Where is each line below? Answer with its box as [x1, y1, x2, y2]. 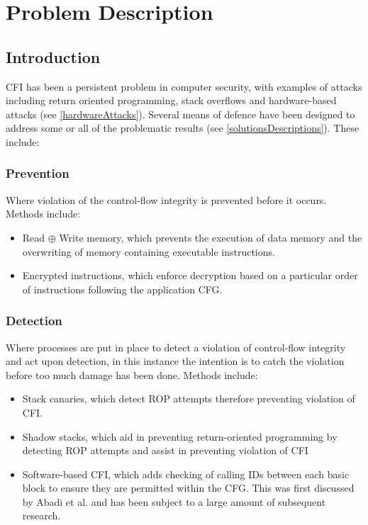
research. [22, 508, 61, 523]
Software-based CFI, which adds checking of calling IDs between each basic [22, 466, 350, 481]
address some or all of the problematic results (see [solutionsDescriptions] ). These [6, 120, 359, 135]
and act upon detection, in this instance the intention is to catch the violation [6, 354, 345, 368]
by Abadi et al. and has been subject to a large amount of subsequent [22, 494, 326, 509]
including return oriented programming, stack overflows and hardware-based [6, 93, 337, 108]
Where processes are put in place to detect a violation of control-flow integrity [6, 339, 346, 354]
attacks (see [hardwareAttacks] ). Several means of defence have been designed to [6, 106, 355, 121]
